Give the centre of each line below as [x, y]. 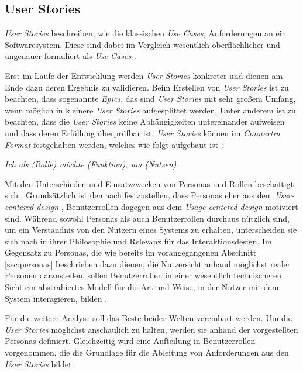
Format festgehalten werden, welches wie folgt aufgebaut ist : [114, 144]
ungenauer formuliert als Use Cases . [70, 56]
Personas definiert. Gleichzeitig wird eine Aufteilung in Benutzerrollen [130, 341]
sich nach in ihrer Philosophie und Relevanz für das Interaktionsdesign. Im [138, 241]
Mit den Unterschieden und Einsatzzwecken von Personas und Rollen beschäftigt [149, 183]
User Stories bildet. [39, 364]
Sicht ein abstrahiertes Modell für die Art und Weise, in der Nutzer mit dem [142, 287]
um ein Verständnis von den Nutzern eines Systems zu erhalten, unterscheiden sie [151, 230]
